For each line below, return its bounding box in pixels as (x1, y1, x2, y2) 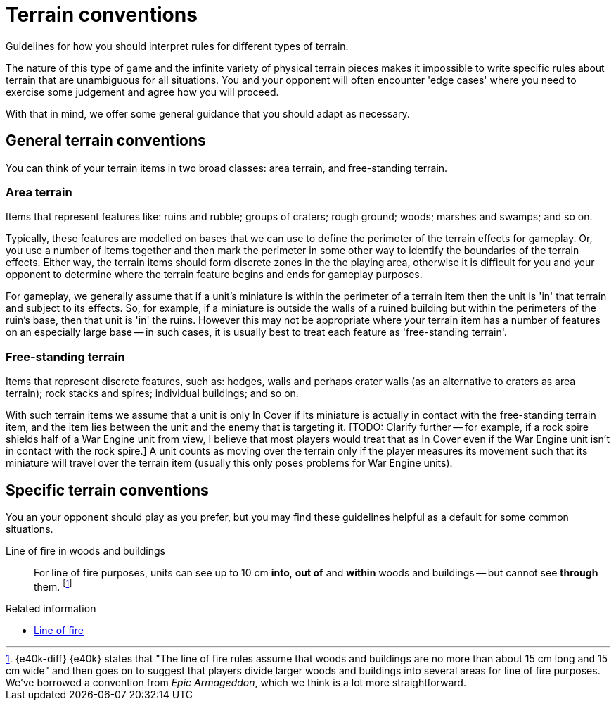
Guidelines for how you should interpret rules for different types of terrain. (6, 39, 349, 52)
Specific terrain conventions (6, 481, 209, 499)
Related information (6, 602, 96, 614)
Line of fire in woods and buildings (6, 544, 165, 557)
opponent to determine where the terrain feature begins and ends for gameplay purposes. (6, 268, 423, 281)
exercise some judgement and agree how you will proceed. (6, 85, 279, 98)
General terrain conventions (6, 132, 206, 150)
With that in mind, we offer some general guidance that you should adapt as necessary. (6, 107, 410, 120)
